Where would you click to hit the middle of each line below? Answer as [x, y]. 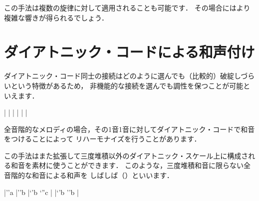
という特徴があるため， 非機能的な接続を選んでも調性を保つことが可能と [130, 85]
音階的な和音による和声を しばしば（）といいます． [89, 175]
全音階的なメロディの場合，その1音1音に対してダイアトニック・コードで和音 [129, 129]
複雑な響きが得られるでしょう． [56, 17]
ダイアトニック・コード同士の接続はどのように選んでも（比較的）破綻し [123, 76]
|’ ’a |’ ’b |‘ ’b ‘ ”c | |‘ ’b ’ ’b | [41, 192]
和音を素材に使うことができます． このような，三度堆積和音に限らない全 [131, 165]
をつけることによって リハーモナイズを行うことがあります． [103, 139]
